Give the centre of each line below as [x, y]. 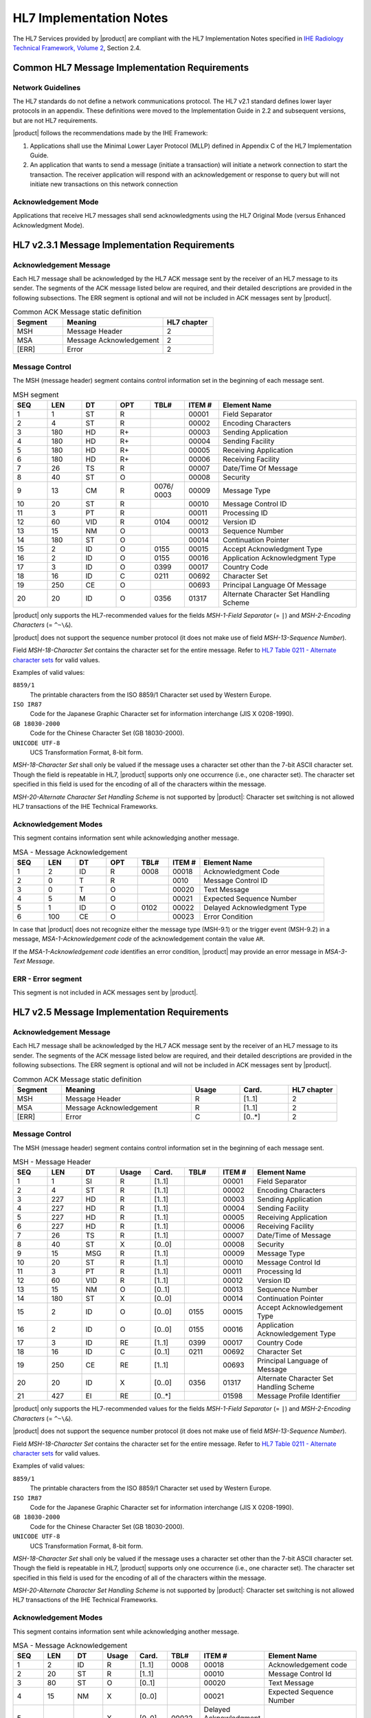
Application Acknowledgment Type [279, 558]
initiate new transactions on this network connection [104, 184]
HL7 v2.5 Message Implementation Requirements [121, 1013]
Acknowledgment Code [241, 871]
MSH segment [36, 394]
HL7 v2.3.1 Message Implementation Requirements [124, 245]
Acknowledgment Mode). [48, 225]
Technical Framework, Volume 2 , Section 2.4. [77, 47]
